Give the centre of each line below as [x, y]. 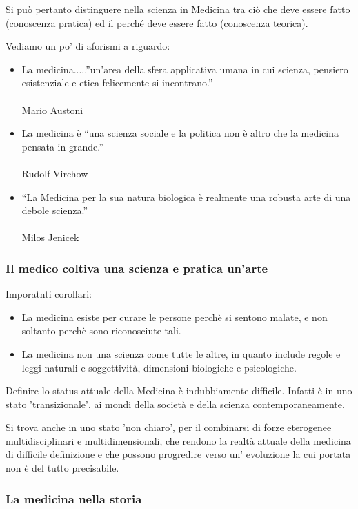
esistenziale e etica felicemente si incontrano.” [117, 83]
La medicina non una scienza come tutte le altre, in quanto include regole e [181, 353]
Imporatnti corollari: [49, 294]
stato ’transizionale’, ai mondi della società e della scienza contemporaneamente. [175, 404]
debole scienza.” [55, 210]
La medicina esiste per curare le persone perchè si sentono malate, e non [175, 317]
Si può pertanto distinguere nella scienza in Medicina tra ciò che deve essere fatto [178, 9]
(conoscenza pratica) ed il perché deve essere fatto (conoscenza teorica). [157, 22]
